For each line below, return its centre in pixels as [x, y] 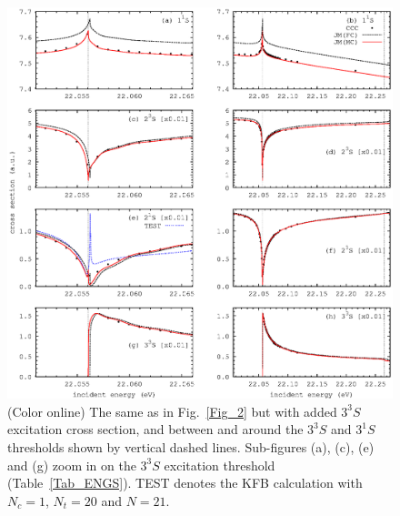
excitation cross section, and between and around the [155, 429]
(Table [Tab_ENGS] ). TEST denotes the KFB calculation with [185, 483]
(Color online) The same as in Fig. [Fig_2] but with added [172, 411]
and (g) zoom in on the [72, 465]
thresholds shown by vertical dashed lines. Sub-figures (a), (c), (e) [191, 447]
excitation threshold [220, 465]
